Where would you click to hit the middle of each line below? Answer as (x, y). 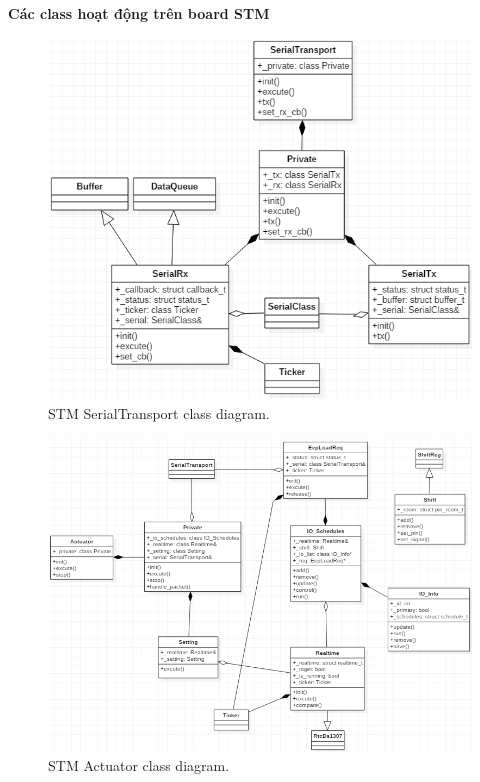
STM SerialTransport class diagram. (159, 412)
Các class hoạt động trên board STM (139, 13)
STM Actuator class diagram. (139, 765)
